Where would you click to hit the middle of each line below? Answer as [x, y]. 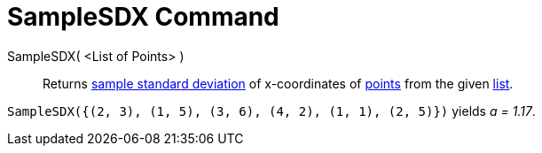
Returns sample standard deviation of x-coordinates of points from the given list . [278, 83]
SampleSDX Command [143, 17]
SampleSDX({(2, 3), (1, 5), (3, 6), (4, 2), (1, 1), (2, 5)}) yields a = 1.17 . [271, 111]
